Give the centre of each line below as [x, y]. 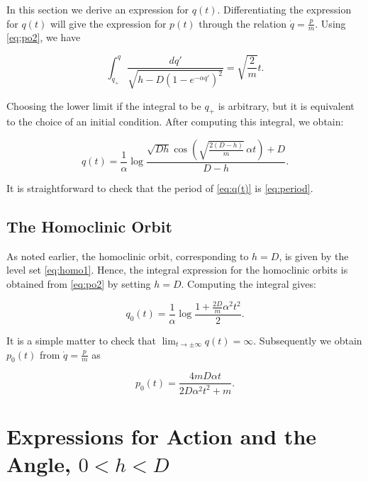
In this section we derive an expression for [98, 9]
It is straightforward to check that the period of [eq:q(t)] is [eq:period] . [160, 188]
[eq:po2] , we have [44, 37]
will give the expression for [108, 23]
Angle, [39, 464]
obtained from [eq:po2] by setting [79, 284]
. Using [330, 23]
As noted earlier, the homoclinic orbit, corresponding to [128, 256]
